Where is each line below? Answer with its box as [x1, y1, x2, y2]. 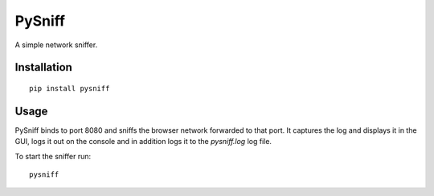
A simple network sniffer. [14, 40, 98, 50]
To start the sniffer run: [14, 151, 92, 161]
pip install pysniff [29, 84, 110, 93]
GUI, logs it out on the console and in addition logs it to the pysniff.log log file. [14, 137, 272, 146]
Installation [14, 61, 72, 74]
